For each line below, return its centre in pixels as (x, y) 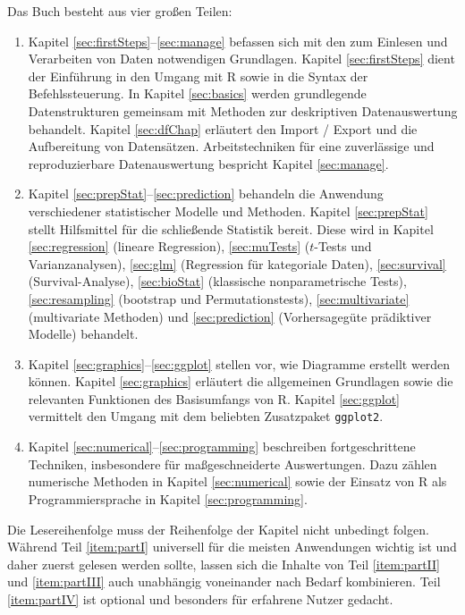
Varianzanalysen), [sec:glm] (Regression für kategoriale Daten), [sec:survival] (237, 263)
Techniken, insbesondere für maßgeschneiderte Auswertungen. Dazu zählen (232, 463)
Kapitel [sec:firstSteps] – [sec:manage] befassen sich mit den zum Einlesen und (238, 41)
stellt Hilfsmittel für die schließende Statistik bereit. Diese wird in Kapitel (231, 228)
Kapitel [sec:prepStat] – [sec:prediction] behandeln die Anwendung (206, 194)
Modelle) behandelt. (83, 334)
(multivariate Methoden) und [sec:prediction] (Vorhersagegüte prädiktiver (230, 316)
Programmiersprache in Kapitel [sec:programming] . (168, 498)
